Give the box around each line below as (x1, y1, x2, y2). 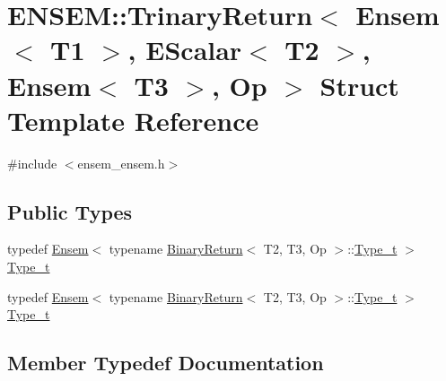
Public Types (7, 197, 133, 225)
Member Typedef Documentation (7, 349, 324, 377)
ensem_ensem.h (77, 153, 165, 172)
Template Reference (7, 101, 259, 138)
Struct (319, 66, 399, 103)
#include (7, 153, 57, 172)
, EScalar (127, 31, 242, 68)
